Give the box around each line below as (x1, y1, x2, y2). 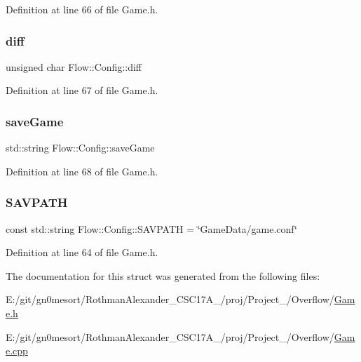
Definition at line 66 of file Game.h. (6, 2, 158, 16)
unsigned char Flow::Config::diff (6, 59, 142, 74)
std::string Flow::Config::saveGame (6, 140, 155, 155)
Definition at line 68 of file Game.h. (6, 163, 158, 178)
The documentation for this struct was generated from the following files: (6, 268, 320, 283)
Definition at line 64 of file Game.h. (6, 245, 158, 260)
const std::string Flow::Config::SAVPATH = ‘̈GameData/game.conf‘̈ (6, 221, 297, 236)
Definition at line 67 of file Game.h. (6, 83, 158, 98)
